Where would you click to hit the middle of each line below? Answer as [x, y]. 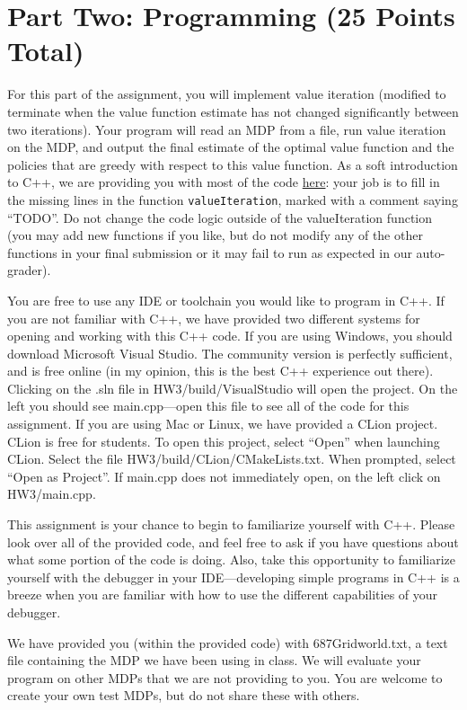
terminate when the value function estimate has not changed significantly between [233, 111]
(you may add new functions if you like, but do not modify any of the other [215, 235]
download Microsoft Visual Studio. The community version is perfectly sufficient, [230, 353]
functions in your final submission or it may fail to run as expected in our [210, 252]
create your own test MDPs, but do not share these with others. [184, 695]
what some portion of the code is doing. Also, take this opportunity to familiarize [231, 559]
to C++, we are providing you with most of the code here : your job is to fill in [224, 182]
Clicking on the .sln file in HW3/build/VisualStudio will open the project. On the [233, 388]
